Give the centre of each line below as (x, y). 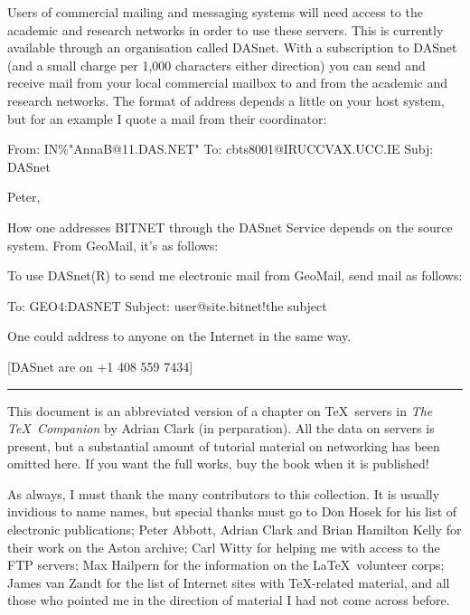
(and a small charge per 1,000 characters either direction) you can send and (216, 65)
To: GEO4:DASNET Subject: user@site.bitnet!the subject (167, 305)
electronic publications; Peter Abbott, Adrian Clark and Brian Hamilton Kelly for (235, 530)
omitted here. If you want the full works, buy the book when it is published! (218, 464)
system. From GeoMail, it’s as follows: (113, 245)
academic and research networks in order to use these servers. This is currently (226, 29)
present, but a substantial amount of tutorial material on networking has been (224, 445)
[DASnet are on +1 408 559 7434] (100, 366)
